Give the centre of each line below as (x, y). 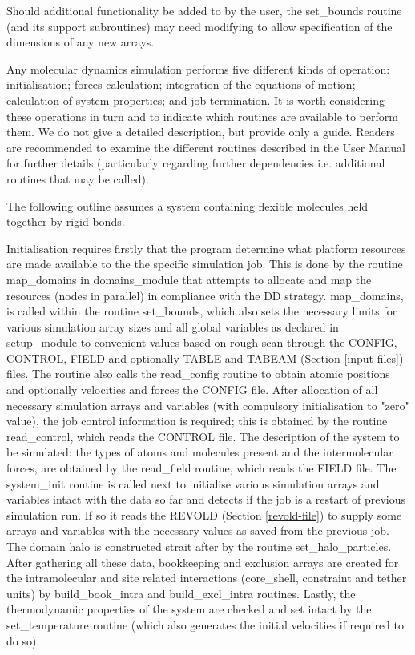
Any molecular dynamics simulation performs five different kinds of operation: (198, 68)
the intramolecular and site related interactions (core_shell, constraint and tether (207, 578)
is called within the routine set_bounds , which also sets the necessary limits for (202, 311)
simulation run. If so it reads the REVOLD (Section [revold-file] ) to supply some (204, 514)
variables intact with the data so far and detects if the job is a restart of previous (206, 499)
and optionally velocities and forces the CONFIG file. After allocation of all (192, 390)
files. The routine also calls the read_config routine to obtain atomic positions (198, 374)
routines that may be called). (78, 178)
